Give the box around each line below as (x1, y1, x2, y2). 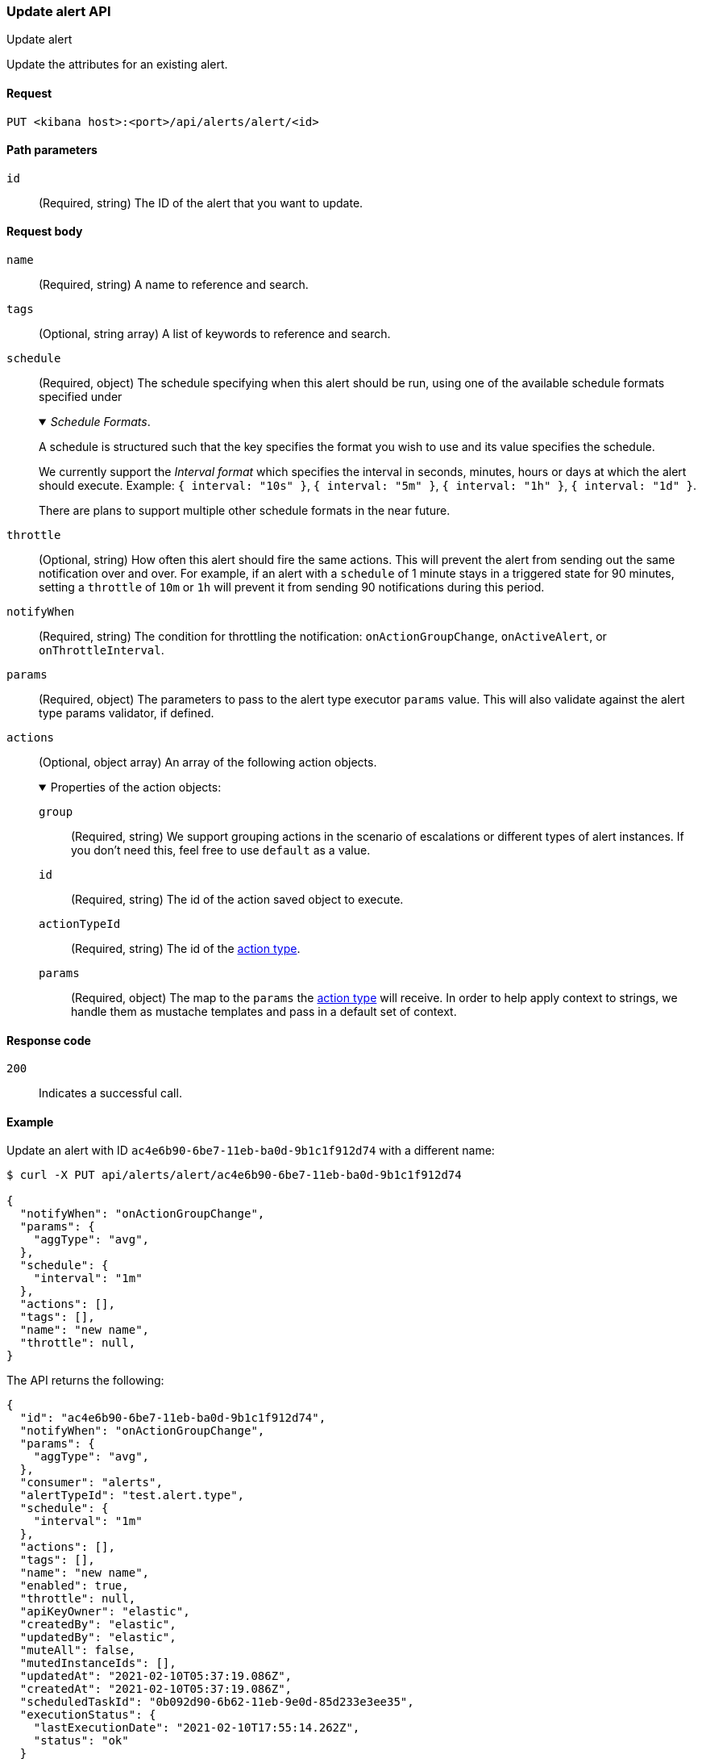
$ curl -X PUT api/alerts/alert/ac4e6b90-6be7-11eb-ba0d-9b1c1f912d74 (6, 1168, 462, 1182)
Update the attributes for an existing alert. (6, 57, 228, 72)
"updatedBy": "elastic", (19, 1631, 177, 1644)
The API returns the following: (6, 1373, 164, 1388)
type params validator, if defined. (39, 706, 214, 721)
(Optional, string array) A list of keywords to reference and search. (39, 327, 391, 341)
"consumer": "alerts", (19, 1476, 163, 1490)
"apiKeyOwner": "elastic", (19, 1605, 190, 1619)
